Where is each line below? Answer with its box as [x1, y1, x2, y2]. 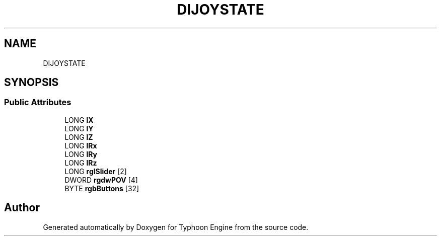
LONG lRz [64, 158, 97, 167]
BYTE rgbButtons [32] [64, 184, 139, 193]
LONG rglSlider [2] [64, 167, 127, 176]
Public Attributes [4, 97, 71, 108]
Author [4, 201, 40, 214]
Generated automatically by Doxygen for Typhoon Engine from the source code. [43, 222, 309, 231]
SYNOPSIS [4, 76, 59, 89]
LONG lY [64, 124, 94, 133]
